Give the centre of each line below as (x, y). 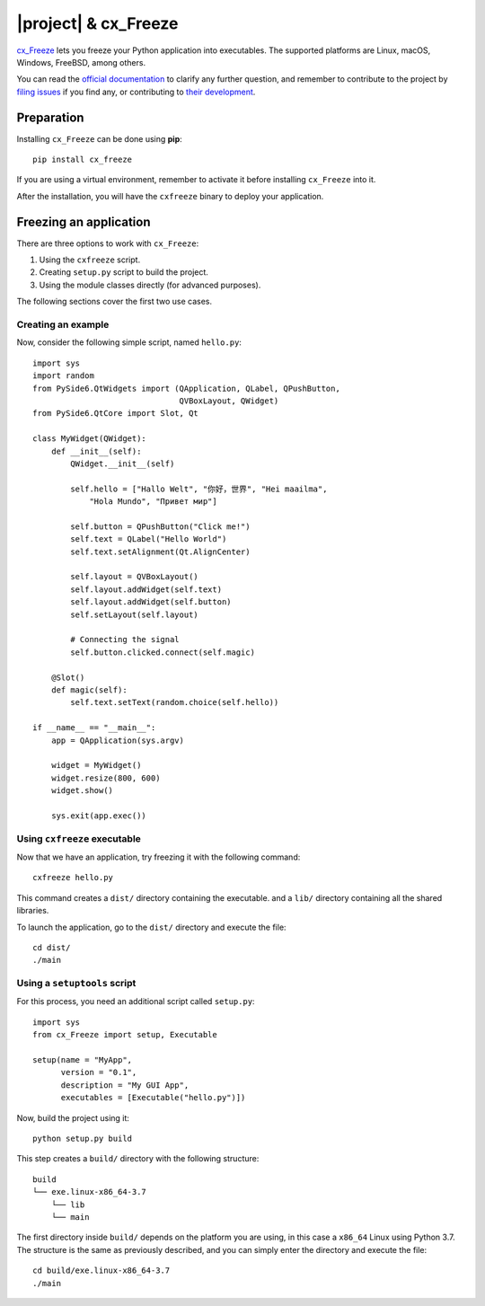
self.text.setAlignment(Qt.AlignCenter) (160, 552)
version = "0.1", (99, 1072)
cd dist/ (52, 947)
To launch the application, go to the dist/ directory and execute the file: (151, 927)
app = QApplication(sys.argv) (117, 740)
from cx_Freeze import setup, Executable (125, 1035)
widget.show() (82, 791)
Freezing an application (84, 221)
